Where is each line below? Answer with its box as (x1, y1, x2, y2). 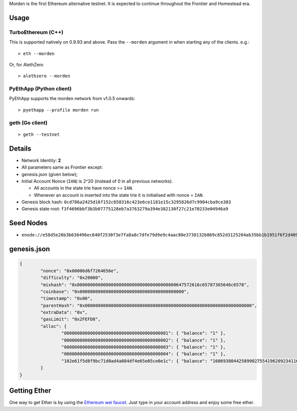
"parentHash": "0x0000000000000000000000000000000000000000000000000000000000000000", (40, 302, 257, 308)
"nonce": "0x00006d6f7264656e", (40, 268, 119, 274)
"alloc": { (40, 323, 67, 329)
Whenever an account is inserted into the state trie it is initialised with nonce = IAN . (34, 192, 204, 198)
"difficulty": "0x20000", (40, 275, 103, 281)
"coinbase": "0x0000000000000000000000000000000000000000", (40, 289, 190, 294)
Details (9, 144, 32, 153)
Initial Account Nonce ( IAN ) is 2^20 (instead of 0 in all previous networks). (21, 178, 173, 184)
